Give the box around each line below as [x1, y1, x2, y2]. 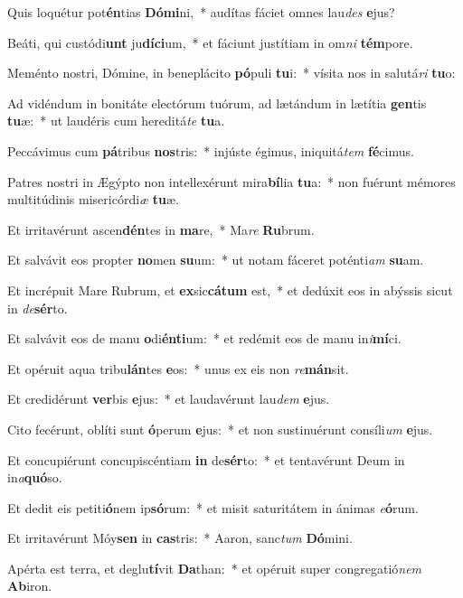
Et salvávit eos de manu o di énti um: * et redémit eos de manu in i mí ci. [7, 329, 402, 348]
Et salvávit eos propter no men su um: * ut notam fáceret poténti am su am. [7, 250, 424, 269]
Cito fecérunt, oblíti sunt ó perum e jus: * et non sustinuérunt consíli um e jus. [7, 419, 433, 438]
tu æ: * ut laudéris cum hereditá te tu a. [7, 111, 225, 130]
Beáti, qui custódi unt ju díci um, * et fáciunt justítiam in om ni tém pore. [7, 33, 413, 51]
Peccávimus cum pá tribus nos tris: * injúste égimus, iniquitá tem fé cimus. [7, 141, 414, 160]
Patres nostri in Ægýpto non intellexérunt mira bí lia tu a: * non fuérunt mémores [7, 172, 456, 191]
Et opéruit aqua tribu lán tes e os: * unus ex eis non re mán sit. [7, 359, 349, 378]
